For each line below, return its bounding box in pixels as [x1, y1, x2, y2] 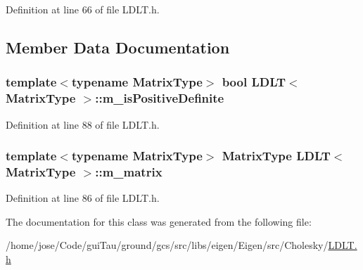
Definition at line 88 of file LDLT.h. [6, 117, 160, 131]
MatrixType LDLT [222, 147, 331, 165]
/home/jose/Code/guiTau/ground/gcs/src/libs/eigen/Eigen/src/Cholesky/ [6, 238, 329, 252]
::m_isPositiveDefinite [95, 89, 224, 107]
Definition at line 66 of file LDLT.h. [6, 2, 160, 16]
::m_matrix [95, 162, 163, 180]
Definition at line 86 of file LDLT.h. [6, 191, 160, 205]
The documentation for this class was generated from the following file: [6, 214, 312, 229]
